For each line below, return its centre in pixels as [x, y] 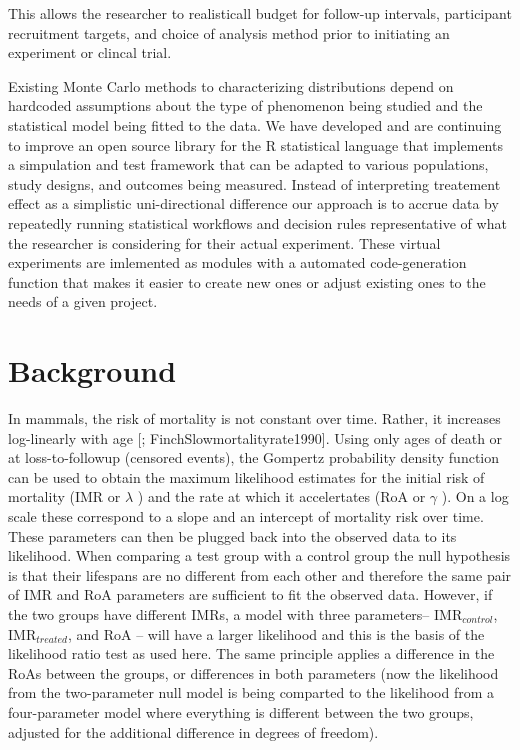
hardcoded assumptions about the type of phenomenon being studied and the [245, 105]
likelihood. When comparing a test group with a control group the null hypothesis [259, 555]
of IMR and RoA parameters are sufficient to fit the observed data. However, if [250, 594]
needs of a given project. [83, 301]
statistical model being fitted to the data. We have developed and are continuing [255, 124]
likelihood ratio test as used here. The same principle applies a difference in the [251, 653]
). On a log [475, 496]
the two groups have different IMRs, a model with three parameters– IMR [235, 613]
